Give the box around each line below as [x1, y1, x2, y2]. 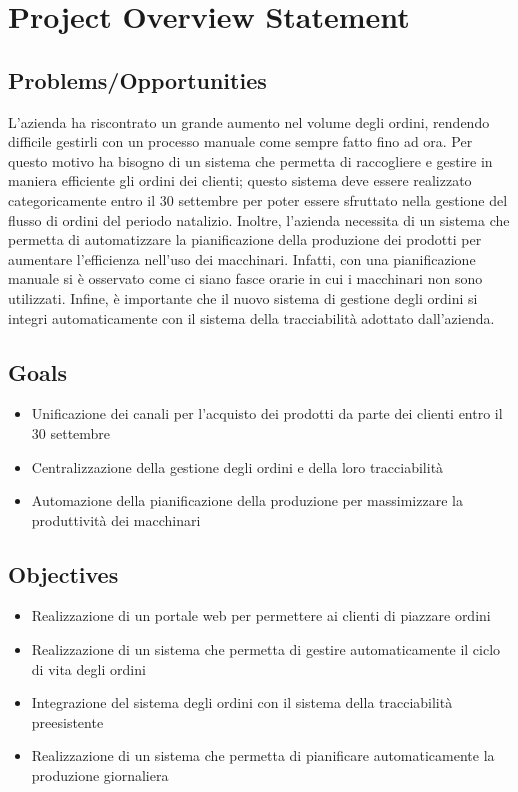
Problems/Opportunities [8, 64, 267, 95]
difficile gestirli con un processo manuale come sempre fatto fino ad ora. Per [8, 131, 473, 152]
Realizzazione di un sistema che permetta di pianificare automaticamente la [31, 745, 495, 766]
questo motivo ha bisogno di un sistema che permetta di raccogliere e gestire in [8, 150, 493, 171]
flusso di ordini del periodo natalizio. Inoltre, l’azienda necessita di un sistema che [8, 209, 510, 230]
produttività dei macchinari [31, 509, 201, 530]
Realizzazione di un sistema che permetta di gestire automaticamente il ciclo [31, 639, 501, 660]
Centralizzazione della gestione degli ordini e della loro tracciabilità [31, 456, 444, 477]
